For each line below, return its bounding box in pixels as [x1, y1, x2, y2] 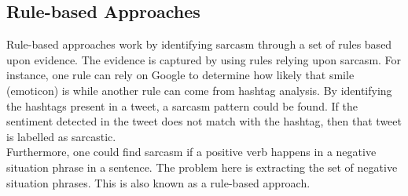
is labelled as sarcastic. [6, 128, 116, 144]
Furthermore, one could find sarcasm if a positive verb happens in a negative [6, 143, 377, 160]
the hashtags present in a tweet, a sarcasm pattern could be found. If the [6, 97, 358, 114]
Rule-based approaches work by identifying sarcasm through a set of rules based [6, 36, 392, 53]
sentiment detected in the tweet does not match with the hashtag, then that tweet [6, 113, 402, 129]
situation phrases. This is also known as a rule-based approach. [6, 174, 311, 191]
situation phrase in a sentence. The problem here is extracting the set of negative [6, 158, 398, 175]
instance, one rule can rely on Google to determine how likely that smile [6, 67, 355, 83]
